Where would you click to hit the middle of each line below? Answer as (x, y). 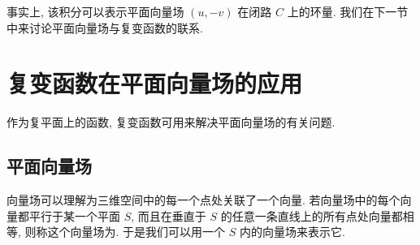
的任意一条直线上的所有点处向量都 (312, 215)
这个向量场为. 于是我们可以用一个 (136, 232)
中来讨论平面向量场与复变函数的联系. (105, 27)
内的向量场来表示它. (292, 232)
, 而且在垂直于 (169, 215)
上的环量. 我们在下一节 (348, 11)
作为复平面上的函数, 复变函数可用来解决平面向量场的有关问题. (171, 122)
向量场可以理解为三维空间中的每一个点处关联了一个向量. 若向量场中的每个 (204, 200)
